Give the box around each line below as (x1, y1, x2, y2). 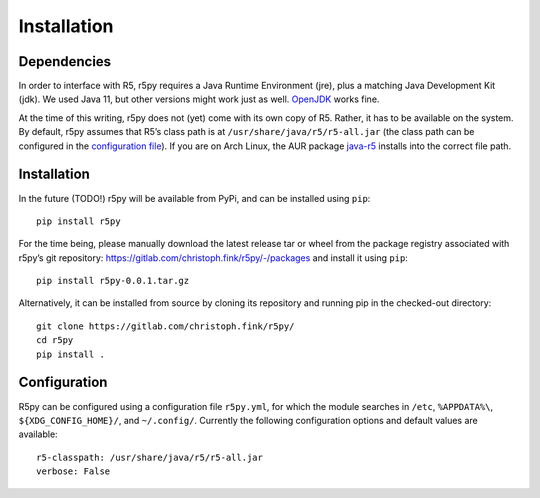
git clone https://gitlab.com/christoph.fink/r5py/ (36, 320, 295, 332)
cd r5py (36, 335, 74, 346)
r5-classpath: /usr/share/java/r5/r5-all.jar (36, 451, 264, 463)
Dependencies (18, 53, 112, 70)
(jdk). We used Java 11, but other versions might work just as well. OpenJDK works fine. (18, 93, 380, 105)
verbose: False (36, 466, 111, 477)
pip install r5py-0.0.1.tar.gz (36, 275, 190, 287)
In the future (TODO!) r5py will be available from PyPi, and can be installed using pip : (18, 192, 371, 204)
